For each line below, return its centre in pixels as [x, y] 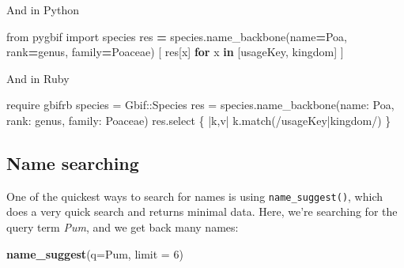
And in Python [43, 9]
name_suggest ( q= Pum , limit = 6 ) [95, 253]
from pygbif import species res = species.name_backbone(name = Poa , [177, 36]
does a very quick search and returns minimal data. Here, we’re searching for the [202, 211]
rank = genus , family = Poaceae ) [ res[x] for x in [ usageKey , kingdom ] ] [175, 52]
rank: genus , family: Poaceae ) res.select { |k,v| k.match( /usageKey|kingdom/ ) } [199, 120]
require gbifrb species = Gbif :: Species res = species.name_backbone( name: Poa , [200, 105]
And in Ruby [38, 78]
